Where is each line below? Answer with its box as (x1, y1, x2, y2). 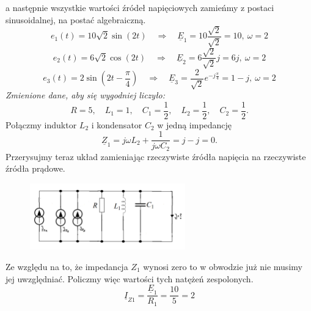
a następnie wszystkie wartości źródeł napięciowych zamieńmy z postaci (5, 1, 274, 13)
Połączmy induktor (5, 118, 77, 131)
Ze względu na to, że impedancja (5, 260, 128, 273)
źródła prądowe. (5, 162, 65, 175)
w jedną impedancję (157, 118, 232, 131)
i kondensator (91, 118, 142, 131)
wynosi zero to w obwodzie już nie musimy (143, 260, 302, 273)
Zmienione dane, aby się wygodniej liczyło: (5, 89, 166, 101)
